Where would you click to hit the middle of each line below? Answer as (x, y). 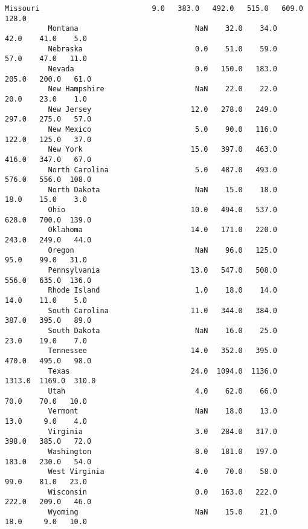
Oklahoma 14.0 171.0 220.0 (163, 230)
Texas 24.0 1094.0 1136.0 (163, 371)
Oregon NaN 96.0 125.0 (163, 250)
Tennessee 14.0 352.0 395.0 (163, 351)
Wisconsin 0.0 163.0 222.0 (163, 492)
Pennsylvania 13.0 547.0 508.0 (163, 271)
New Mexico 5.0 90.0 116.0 (163, 129)
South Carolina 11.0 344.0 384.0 (163, 310)
